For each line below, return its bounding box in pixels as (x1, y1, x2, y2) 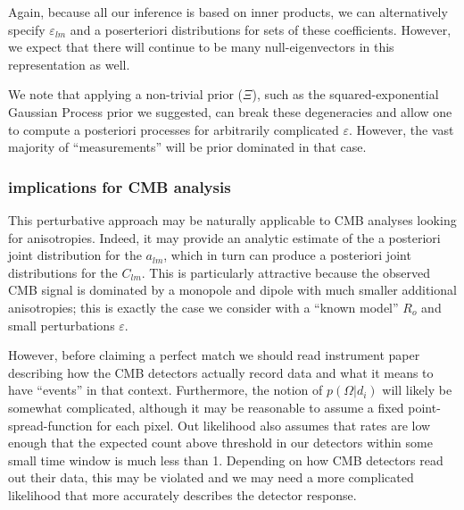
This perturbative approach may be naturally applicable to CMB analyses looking (8, 210, 457, 229)
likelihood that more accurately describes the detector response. (8, 485, 357, 504)
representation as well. (8, 54, 130, 73)
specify (8, 20, 46, 38)
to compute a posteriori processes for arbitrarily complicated (8, 120, 339, 138)
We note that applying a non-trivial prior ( (8, 85, 244, 104)
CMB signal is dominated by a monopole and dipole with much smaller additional (8, 280, 457, 299)
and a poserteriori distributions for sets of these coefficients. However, (70, 20, 452, 38)
